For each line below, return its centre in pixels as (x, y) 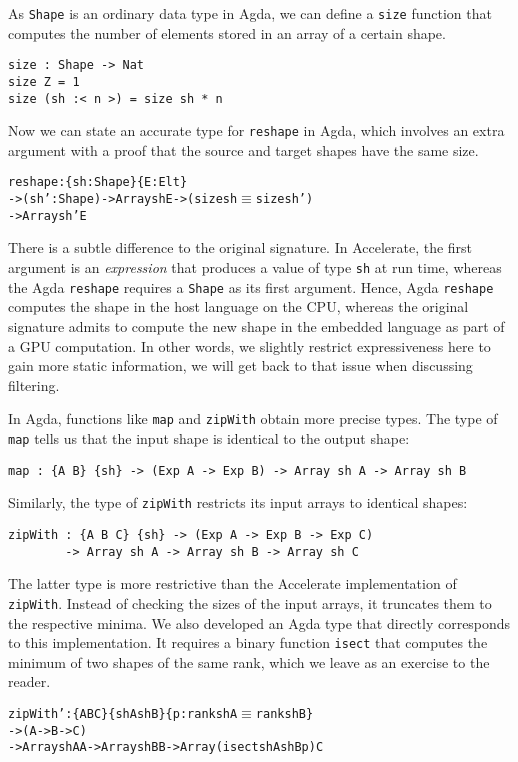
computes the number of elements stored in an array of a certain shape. (227, 32)
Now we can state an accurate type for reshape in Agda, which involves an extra (256, 130)
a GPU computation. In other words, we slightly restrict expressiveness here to (249, 345)
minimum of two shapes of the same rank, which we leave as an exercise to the (249, 661)
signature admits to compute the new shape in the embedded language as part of (256, 325)
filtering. (34, 384)
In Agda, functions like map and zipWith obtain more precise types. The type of (253, 418)
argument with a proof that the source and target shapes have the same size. (243, 149)
